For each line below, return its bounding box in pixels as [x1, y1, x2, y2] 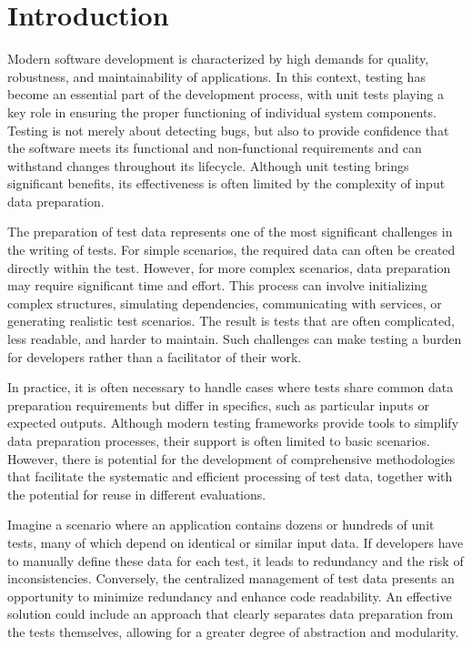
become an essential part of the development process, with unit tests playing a [7, 85, 445, 104]
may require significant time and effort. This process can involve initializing [7, 276, 428, 295]
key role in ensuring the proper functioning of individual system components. [7, 102, 437, 121]
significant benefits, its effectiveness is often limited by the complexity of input [7, 174, 446, 193]
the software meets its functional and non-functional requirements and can [7, 138, 422, 157]
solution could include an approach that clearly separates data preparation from [7, 604, 454, 623]
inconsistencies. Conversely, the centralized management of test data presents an [7, 569, 455, 588]
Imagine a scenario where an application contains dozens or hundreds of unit [7, 515, 435, 534]
